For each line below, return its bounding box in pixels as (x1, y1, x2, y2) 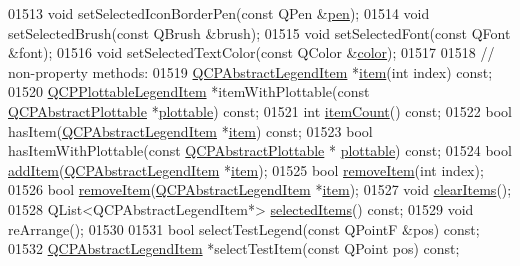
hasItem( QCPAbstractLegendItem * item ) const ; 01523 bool (8, 120, 373, 141)
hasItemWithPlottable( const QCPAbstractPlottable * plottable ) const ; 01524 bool (8, 140, 512, 161)
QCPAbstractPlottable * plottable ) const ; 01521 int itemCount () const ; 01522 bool (8, 100, 512, 121)
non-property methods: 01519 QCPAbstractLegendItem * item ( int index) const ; (8, 61, 493, 82)
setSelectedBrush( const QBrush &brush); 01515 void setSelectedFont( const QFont (8, 22, 511, 43)
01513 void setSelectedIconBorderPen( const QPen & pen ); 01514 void (8, 3, 430, 23)
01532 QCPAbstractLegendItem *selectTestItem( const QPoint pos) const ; (8, 238, 460, 259)
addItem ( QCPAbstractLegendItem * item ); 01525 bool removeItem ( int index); (8, 159, 484, 180)
